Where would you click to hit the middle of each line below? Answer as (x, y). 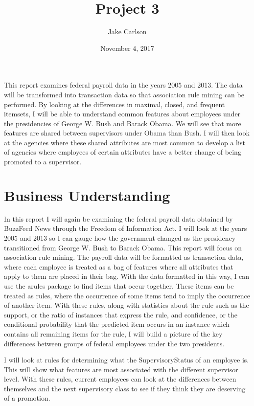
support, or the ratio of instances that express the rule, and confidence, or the (121, 314)
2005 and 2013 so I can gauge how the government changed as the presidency (120, 237)
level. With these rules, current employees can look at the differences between (120, 379)
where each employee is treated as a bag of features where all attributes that (119, 266)
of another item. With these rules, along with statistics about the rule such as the (127, 305)
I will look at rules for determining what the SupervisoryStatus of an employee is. (127, 360)
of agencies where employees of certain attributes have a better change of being (123, 152)
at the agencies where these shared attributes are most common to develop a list (125, 142)
